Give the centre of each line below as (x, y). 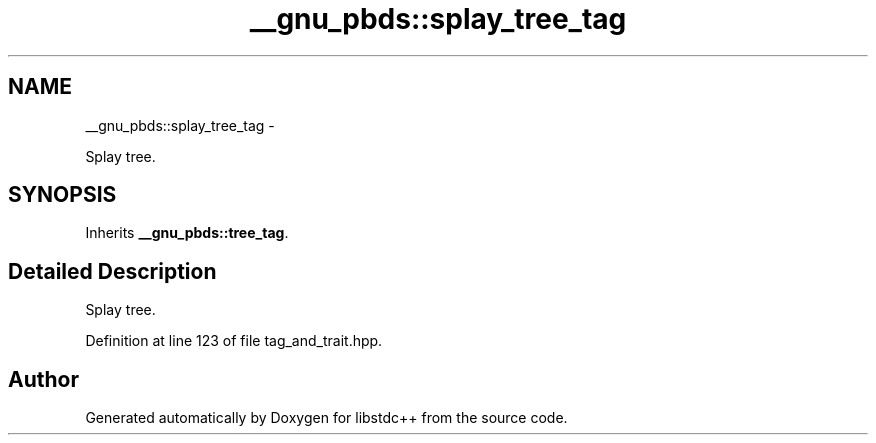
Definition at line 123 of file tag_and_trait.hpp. (234, 341)
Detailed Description (112, 271)
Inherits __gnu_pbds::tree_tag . (187, 233)
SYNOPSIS (62, 195)
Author (43, 379)
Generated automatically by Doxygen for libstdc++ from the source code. (326, 418)
